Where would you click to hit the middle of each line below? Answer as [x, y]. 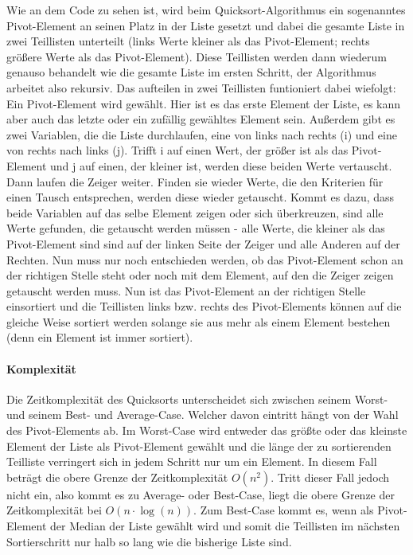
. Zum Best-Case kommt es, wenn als [284, 510]
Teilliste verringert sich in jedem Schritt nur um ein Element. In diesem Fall [192, 461]
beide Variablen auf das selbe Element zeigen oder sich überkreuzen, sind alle [195, 212]
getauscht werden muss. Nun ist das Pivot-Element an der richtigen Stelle [186, 290]
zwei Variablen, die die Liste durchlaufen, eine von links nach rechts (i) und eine [202, 134]
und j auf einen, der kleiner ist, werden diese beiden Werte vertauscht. [221, 165]
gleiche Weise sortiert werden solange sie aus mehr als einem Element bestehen [199, 321]
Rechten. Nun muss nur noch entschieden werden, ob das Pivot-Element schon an [205, 259]
